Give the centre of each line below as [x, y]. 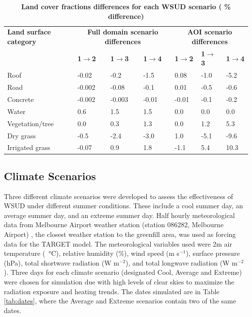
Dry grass [22, 135]
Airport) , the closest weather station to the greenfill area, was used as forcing [120, 234]
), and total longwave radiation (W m [181, 262]
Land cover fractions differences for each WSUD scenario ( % [126, 6]
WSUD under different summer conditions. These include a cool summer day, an [124, 206]
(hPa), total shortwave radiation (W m [62, 262]
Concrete [21, 99]
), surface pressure [213, 253]
